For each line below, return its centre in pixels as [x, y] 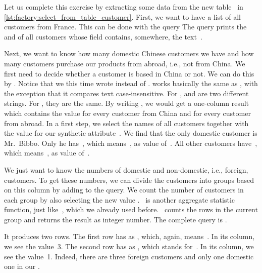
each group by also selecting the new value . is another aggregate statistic [120, 199]
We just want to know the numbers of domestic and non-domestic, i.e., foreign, [126, 169]
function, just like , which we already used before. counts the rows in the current [131, 209]
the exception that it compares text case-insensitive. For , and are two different [126, 93]
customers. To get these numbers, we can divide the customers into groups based [129, 180]
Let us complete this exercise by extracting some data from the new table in [124, 7]
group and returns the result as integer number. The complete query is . [116, 219]
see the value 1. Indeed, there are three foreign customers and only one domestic [129, 256]
